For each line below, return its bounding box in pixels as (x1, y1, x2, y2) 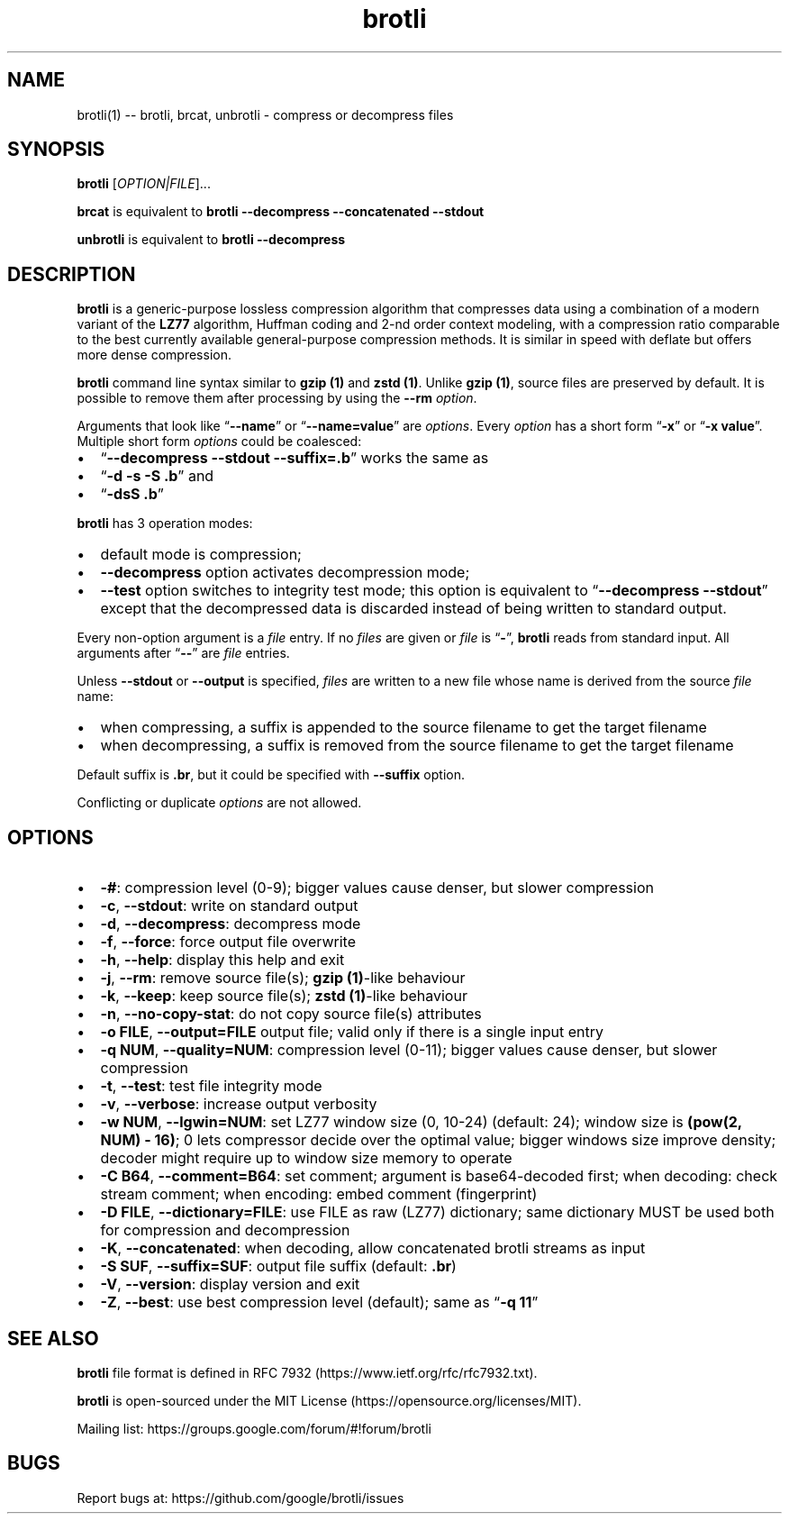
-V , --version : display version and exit (100, 1275, 360, 1294)
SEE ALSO (7, 1326, 99, 1350)
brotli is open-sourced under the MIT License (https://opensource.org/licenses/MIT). (77, 1392, 582, 1408)
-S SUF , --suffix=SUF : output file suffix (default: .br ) (100, 1257, 457, 1276)
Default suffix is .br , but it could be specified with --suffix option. (77, 767, 465, 783)
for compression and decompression (100, 1221, 350, 1240)
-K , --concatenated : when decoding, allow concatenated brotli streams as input (100, 1239, 646, 1258)
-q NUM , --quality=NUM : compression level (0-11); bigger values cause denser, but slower (100, 1041, 718, 1060)
